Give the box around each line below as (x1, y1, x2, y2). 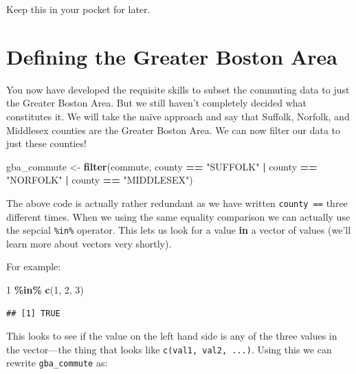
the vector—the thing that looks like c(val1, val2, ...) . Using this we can (6, 342, 332, 356)
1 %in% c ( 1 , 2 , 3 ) (6, 282, 84, 296)
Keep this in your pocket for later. (6, 2, 151, 16)
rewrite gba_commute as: (6, 355, 108, 370)
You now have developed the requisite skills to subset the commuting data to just (6, 82, 350, 96)
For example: (6, 259, 61, 274)
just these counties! (6, 136, 87, 151)
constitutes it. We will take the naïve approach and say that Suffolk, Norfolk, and (6, 109, 350, 123)
